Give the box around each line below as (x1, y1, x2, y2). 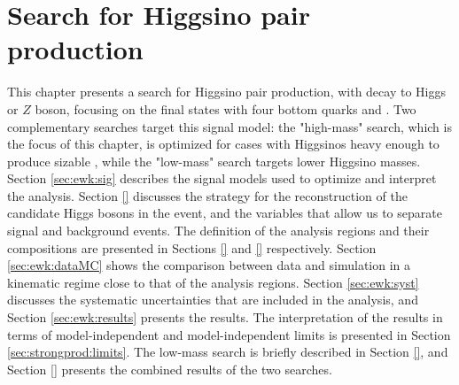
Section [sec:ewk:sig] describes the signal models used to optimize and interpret (7, 169, 437, 188)
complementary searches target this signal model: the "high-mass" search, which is (7, 117, 452, 135)
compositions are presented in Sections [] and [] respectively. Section (7, 238, 377, 257)
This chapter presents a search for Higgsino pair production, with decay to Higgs (7, 82, 446, 101)
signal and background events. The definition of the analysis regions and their (7, 221, 430, 240)
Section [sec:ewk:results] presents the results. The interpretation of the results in (7, 308, 443, 327)
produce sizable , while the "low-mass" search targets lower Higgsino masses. (7, 151, 421, 170)
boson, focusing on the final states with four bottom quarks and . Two (35, 99, 416, 118)
